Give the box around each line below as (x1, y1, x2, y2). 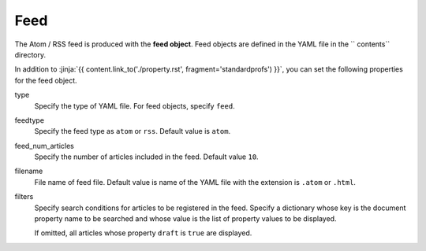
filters (14, 192, 34, 201)
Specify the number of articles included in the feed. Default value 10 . (34, 152, 260, 161)
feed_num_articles (14, 141, 74, 150)
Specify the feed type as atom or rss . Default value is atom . (34, 127, 231, 136)
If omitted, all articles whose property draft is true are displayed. (34, 228, 252, 238)
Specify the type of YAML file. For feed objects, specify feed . (34, 101, 236, 110)
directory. (14, 50, 47, 59)
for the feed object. (14, 76, 78, 85)
